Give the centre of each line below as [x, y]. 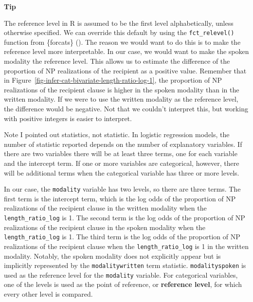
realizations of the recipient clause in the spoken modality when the [105, 227]
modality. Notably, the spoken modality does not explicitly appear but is [112, 256]
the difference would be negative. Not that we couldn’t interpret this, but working [126, 108]
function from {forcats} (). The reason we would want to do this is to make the [122, 42]
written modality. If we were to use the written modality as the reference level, [121, 99]
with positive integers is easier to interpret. [68, 118]
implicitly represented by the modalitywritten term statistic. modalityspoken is [125, 265]
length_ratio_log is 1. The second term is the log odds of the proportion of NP [125, 217]
